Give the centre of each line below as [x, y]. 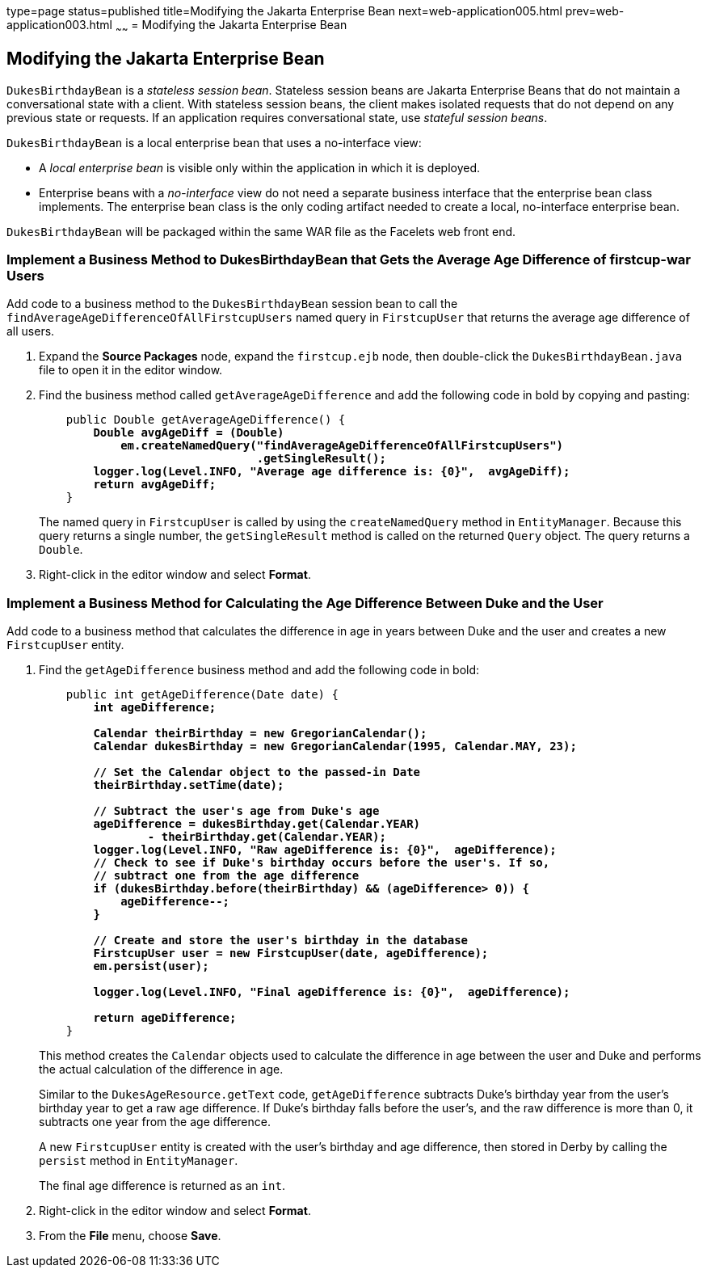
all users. [31, 331]
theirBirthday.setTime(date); [189, 785]
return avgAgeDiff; [155, 485]
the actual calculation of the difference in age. [161, 1069]
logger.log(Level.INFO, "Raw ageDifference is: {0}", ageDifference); [325, 850]
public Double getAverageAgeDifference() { [206, 420]
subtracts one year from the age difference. [155, 1122]
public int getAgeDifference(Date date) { [202, 695]
